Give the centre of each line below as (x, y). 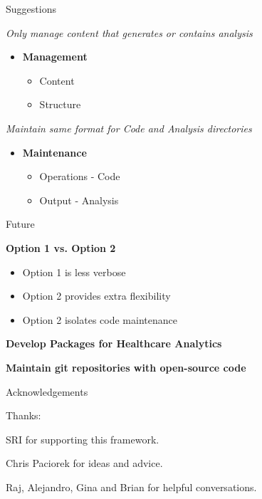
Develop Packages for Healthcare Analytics (114, 343)
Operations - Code (80, 176)
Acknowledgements (47, 391)
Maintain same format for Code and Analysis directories (129, 128)
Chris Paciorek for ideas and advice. (84, 463)
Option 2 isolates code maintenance (100, 319)
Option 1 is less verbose (74, 272)
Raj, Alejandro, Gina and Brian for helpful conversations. (131, 487)
